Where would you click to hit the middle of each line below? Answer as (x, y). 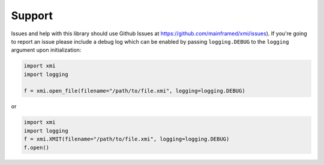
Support (32, 16)
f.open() (37, 147)
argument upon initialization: (46, 50)
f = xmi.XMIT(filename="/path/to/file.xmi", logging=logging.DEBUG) (127, 139)
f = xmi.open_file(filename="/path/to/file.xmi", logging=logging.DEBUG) (134, 91)
